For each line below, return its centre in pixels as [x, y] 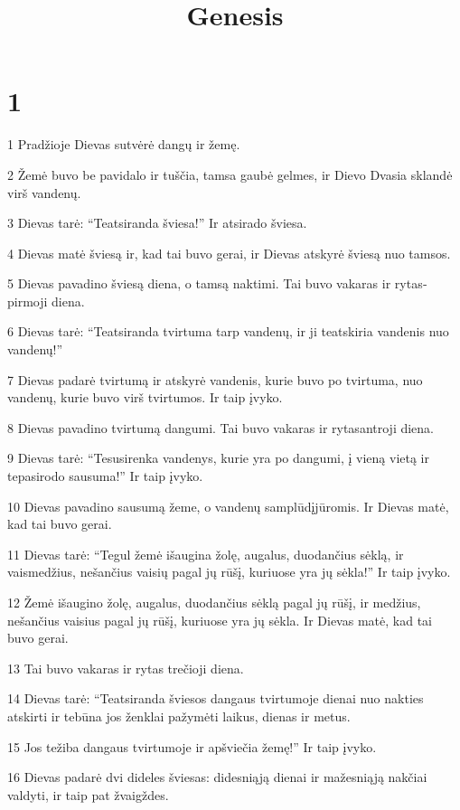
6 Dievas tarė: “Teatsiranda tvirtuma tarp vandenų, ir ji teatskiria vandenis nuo [228, 331]
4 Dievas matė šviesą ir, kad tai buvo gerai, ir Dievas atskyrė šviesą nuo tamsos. [229, 253]
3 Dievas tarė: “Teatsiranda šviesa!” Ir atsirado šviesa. [157, 223]
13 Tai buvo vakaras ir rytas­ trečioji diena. [126, 668]
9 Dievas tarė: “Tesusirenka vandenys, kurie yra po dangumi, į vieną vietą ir [218, 458]
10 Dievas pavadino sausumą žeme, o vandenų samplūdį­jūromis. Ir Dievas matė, [228, 506]
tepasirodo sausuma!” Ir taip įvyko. [105, 476]
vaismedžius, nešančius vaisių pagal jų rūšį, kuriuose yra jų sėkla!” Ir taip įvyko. [229, 572]
